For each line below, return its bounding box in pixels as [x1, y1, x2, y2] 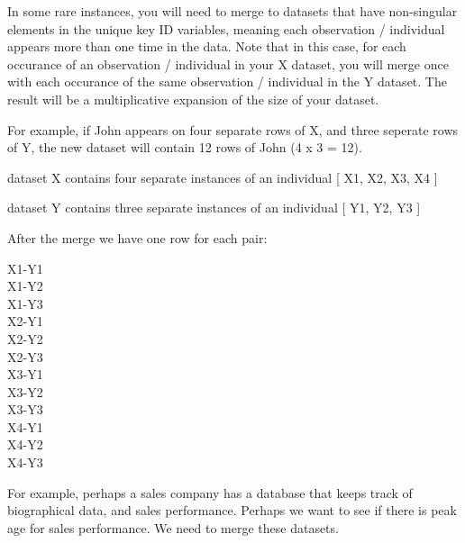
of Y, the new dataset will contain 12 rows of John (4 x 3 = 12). [7, 138, 362, 157]
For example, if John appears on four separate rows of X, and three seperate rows [7, 120, 459, 139]
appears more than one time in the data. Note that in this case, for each [7, 37, 406, 56]
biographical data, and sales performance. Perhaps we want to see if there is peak [7, 501, 457, 520]
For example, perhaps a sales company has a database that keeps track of [7, 483, 413, 502]
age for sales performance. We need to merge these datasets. [7, 518, 339, 537]
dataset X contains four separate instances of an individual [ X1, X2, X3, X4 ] [7, 167, 438, 186]
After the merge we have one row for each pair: [7, 228, 268, 247]
